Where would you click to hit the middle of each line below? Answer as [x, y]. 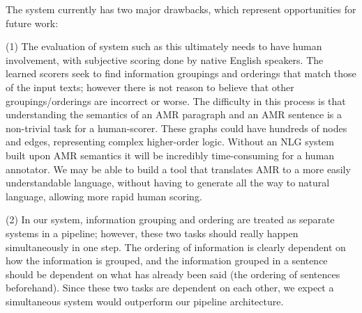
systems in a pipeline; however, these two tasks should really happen [152, 233]
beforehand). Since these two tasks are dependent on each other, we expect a [170, 288]
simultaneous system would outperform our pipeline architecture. [145, 301]
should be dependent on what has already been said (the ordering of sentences [173, 274]
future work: [32, 23]
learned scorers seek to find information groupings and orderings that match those [181, 73]
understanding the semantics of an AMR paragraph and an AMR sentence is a [174, 114]
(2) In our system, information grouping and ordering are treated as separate [170, 219]
